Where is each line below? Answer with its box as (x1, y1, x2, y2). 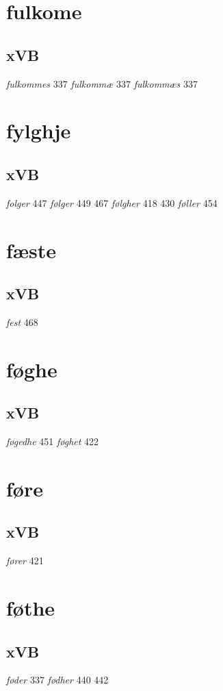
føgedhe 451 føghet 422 (6, 434, 99, 449)
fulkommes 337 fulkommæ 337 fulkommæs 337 (6, 76, 198, 90)
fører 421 (6, 553, 44, 568)
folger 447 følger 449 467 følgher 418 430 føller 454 (6, 195, 218, 210)
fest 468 (6, 314, 38, 329)
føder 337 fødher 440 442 (6, 673, 109, 687)
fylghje (6, 116, 71, 145)
